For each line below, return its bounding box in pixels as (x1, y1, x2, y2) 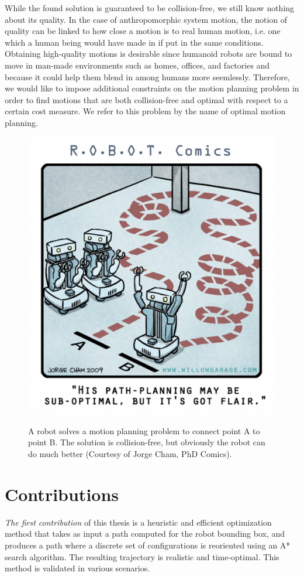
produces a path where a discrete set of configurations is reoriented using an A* (5, 538, 291, 551)
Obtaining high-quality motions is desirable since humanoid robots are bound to (5, 47, 292, 60)
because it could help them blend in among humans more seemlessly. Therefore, (5, 70, 290, 83)
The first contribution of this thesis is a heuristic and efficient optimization (5, 516, 272, 528)
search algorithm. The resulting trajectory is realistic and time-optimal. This (5, 550, 279, 563)
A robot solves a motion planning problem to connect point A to (28, 424, 260, 437)
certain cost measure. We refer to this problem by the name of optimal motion (5, 105, 286, 117)
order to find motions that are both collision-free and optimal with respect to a (5, 93, 288, 105)
